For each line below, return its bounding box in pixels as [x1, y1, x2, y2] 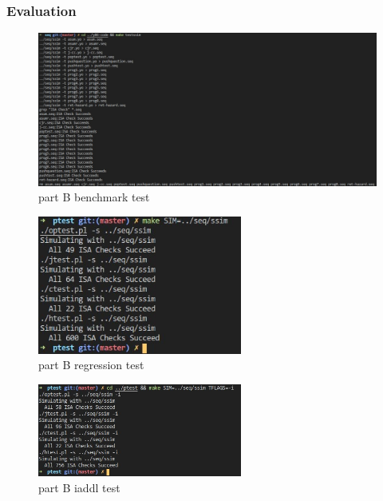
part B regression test [38, 356, 144, 373]
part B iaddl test [38, 479, 120, 495]
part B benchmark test [38, 189, 150, 205]
